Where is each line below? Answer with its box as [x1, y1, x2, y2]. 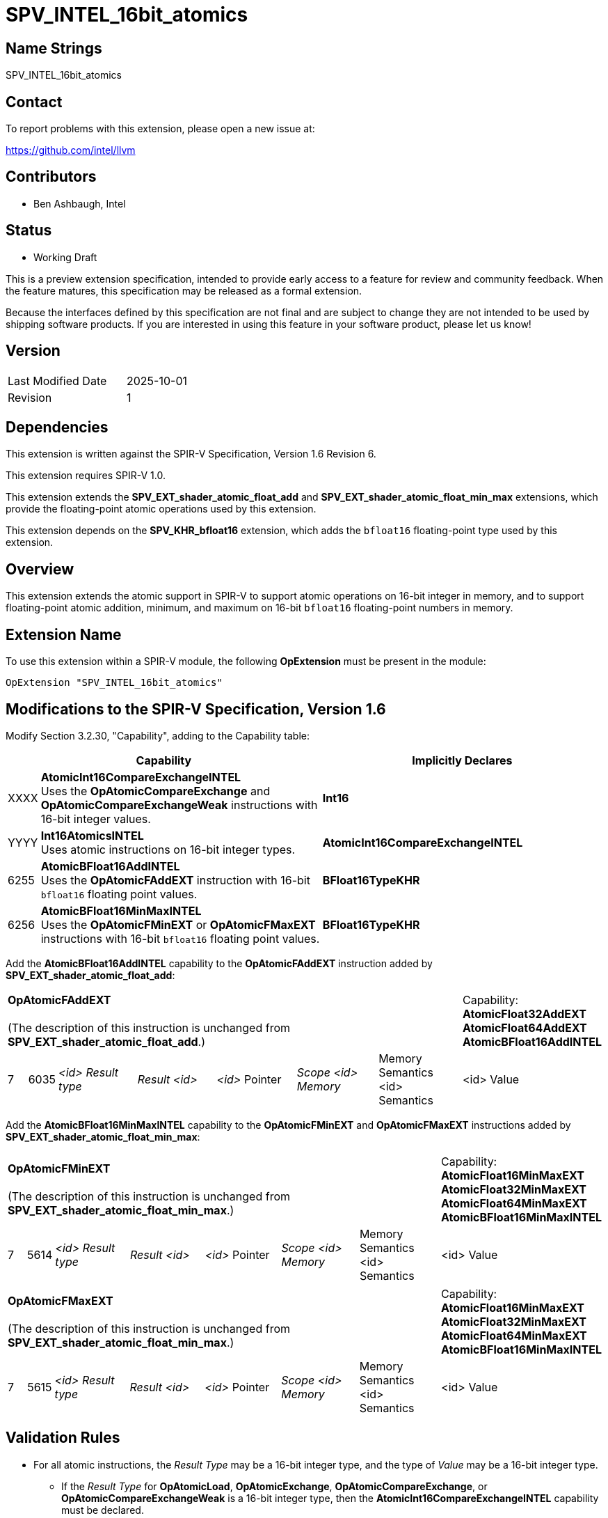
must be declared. [61, 1503, 144, 1516]
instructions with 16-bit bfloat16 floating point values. [40, 931, 320, 946]
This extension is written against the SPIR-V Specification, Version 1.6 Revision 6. [6, 448, 376, 460]
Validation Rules [6, 1429, 120, 1447]
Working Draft [33, 251, 97, 263]
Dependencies [6, 418, 109, 436]
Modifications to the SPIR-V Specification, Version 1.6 [6, 700, 386, 718]
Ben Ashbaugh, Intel [33, 197, 126, 210]
